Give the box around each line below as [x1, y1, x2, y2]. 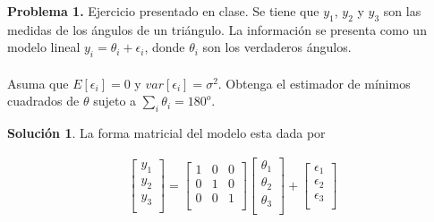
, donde [144, 38, 185, 56]
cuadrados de [7, 91, 80, 110]
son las [383, 2, 421, 20]
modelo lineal [7, 38, 81, 56]
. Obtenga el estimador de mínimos [217, 73, 411, 92]
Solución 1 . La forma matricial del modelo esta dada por [7, 124, 326, 142]
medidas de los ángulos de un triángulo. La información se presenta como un [7, 20, 427, 38]
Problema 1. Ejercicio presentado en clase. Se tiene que [7, 2, 319, 20]
